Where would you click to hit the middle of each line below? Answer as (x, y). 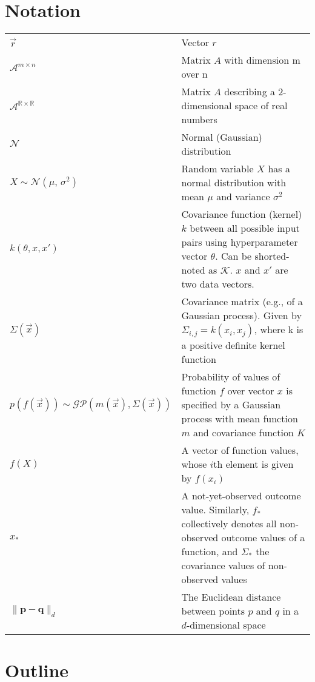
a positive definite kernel (233, 345)
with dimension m (262, 60)
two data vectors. (218, 284)
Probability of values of (231, 377)
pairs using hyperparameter (240, 242)
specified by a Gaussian (231, 405)
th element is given (254, 464)
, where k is (279, 329)
